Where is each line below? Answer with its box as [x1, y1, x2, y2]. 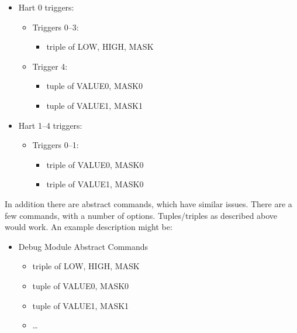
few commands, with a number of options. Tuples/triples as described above [5, 209, 278, 221]
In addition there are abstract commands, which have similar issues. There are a [5, 197, 292, 210]
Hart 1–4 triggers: [18, 119, 82, 131]
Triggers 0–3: [32, 20, 79, 33]
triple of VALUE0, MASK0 [46, 158, 144, 170]
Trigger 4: [32, 60, 68, 72]
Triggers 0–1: [32, 139, 79, 151]
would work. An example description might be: [5, 221, 172, 233]
